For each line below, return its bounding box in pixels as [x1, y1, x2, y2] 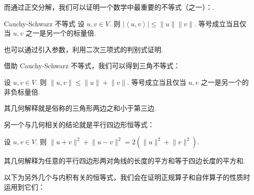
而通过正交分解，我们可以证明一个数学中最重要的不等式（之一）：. [4, 2, 214, 12]
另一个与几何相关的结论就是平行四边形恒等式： [4, 119, 154, 129]
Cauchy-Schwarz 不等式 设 [4, 18, 85, 28]
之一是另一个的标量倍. [25, 28, 96, 38]
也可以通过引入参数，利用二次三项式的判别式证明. [4, 44, 163, 54]
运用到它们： [4, 181, 45, 192]
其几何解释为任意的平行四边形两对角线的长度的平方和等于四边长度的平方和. [4, 156, 245, 166]
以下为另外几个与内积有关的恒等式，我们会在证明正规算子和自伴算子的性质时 [4, 172, 250, 182]
